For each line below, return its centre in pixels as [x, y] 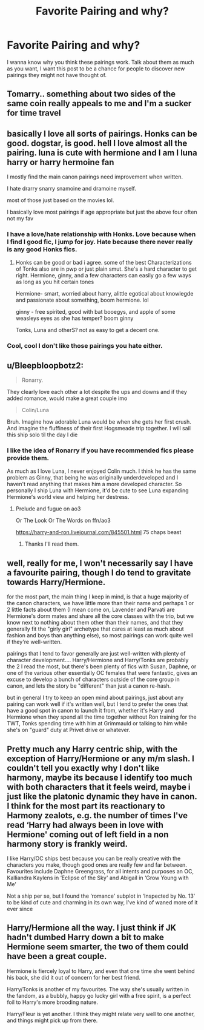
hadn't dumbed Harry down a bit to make [85, 937]
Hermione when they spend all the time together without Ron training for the [102, 717]
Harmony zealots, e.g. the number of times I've [97, 815]
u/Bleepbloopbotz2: [45, 365]
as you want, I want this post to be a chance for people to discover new [96, 69]
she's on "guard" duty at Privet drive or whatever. [69, 730]
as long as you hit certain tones [55, 282]
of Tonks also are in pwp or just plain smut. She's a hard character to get [106, 269]
